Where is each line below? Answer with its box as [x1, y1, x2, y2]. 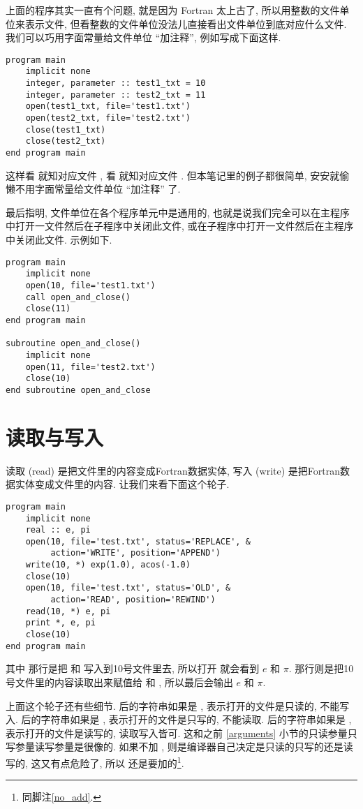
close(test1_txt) [25, 124, 106, 135]
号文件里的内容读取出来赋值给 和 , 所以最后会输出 [6, 674, 233, 689]
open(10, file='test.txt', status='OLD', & [25, 583, 231, 593]
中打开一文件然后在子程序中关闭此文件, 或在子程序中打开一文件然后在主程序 [6, 218, 354, 233]
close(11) [25, 304, 71, 314]
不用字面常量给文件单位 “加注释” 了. [15, 181, 181, 196]
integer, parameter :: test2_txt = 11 [25, 89, 206, 100]
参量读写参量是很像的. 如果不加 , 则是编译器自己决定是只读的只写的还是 [15, 739, 343, 754]
